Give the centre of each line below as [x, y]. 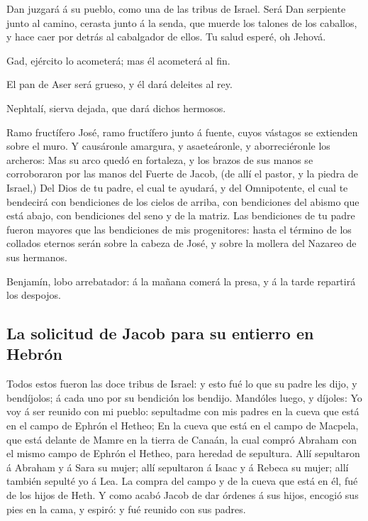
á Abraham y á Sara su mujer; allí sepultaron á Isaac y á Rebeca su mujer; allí [178, 467]
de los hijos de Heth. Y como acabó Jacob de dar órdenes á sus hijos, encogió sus [183, 495]
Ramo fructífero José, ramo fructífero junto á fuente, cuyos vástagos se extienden [182, 132]
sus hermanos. [37, 257]
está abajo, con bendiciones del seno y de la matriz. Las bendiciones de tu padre [181, 215]
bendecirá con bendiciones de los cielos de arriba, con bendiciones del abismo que [183, 201]
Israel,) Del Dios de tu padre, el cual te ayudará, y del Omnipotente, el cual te [177, 187]
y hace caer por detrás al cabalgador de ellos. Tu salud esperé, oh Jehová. [166, 37]
